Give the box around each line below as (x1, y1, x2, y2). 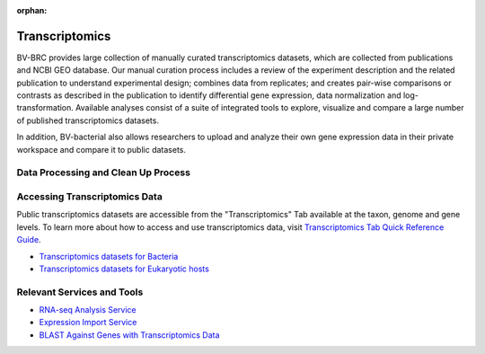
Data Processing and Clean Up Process (16, 166, 190, 179)
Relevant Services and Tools (16, 286, 144, 298)
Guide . (16, 235, 41, 245)
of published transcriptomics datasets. (16, 115, 159, 126)
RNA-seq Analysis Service (39, 305, 137, 315)
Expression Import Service (39, 317, 137, 328)
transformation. (16, 102, 74, 113)
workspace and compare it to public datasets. (16, 144, 187, 155)
